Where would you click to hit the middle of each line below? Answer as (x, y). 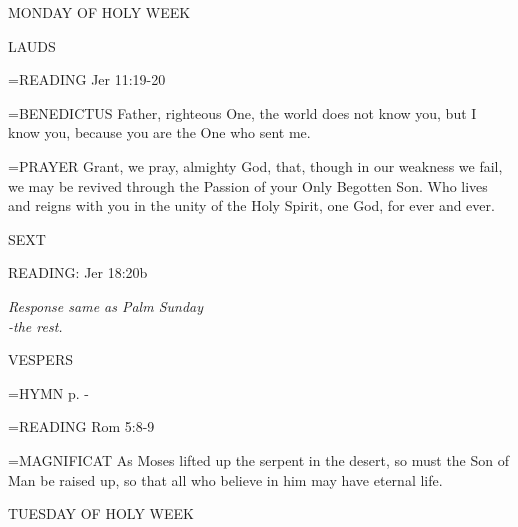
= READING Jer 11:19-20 (87, 79)
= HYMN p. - (48, 392)
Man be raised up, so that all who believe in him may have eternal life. (225, 479)
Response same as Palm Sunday (106, 305)
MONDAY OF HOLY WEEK (99, 12)
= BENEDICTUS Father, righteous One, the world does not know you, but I (242, 112)
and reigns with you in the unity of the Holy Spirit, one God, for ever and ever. (251, 205)
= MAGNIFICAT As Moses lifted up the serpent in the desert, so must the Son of (259, 459)
